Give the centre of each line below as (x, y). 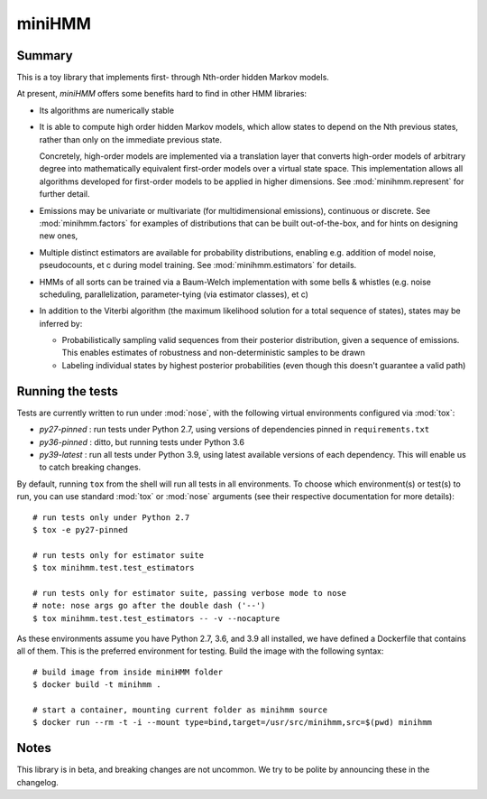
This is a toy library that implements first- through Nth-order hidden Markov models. (173, 78)
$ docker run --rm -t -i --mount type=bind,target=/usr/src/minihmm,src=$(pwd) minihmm (233, 723)
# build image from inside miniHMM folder (128, 672)
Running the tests (68, 391)
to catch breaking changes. (90, 467)
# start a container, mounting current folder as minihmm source (180, 710)
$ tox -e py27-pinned (80, 530)
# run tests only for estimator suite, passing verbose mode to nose (190, 593)
